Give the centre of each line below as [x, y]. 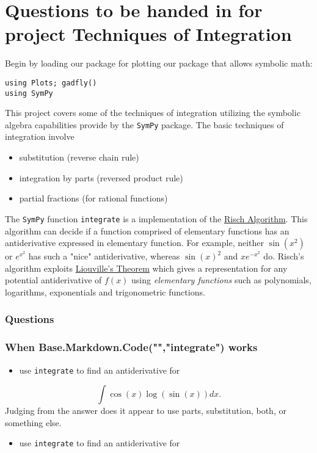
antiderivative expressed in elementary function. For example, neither [135, 243]
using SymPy [29, 93]
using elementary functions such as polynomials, [221, 280]
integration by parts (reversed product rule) [101, 177]
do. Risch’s [284, 256]
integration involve [40, 136]
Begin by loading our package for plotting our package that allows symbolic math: [159, 63]
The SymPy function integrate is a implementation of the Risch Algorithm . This [156, 218]
